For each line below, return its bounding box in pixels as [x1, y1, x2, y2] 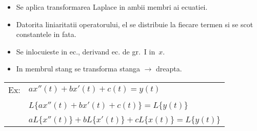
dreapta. [156, 63, 182, 74]
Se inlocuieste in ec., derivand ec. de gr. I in [16, 46, 155, 57]
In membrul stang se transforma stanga [16, 63, 140, 74]
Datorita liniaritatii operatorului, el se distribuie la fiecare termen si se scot [16, 18, 253, 29]
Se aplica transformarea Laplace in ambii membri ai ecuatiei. [16, 2, 208, 12]
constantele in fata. [16, 29, 76, 40]
